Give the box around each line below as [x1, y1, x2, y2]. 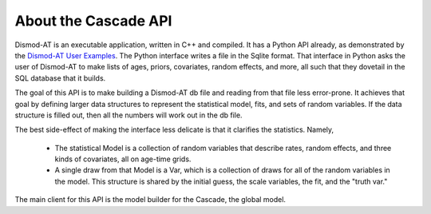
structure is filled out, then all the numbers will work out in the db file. [14, 110, 243, 120]
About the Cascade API [14, 12, 172, 30]
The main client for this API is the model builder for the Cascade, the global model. [14, 195, 287, 204]
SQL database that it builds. [14, 73, 106, 83]
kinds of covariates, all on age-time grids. [54, 154, 192, 164]
